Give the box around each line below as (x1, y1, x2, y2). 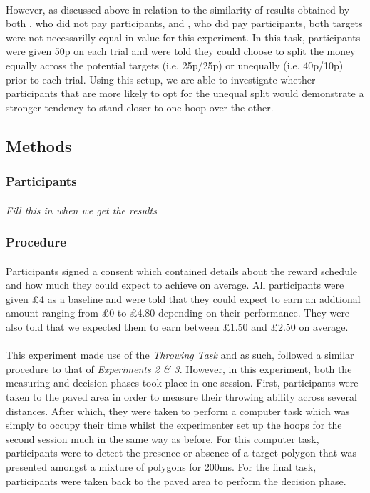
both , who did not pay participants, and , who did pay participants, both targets (6, 16, 363, 31)
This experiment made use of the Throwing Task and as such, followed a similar (6, 347, 354, 362)
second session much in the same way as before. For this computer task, (6, 431, 319, 446)
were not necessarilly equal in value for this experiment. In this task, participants (6, 29, 361, 44)
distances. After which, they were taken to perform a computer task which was (6, 403, 350, 418)
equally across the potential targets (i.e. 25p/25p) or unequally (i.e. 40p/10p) (6, 57, 344, 72)
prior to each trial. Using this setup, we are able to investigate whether (6, 71, 316, 86)
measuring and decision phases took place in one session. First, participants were (6, 375, 359, 390)
